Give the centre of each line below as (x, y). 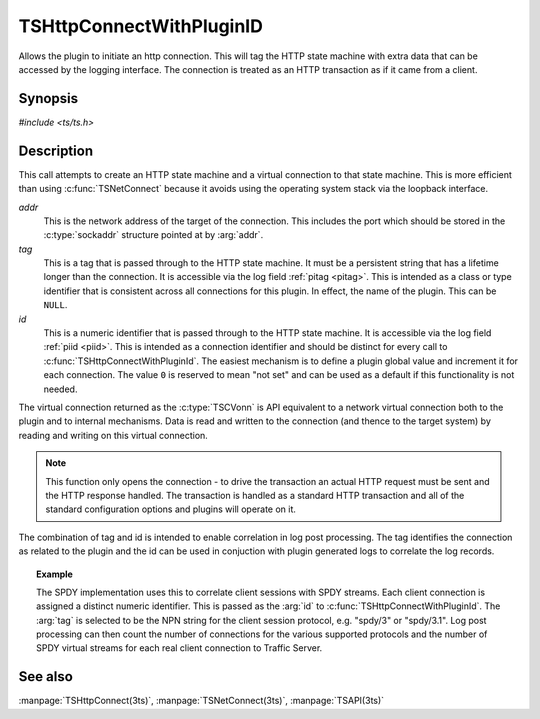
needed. (60, 389)
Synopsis (48, 98)
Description (56, 150)
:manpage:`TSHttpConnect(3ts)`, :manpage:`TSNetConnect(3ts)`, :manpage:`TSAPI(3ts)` (201, 701)
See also (46, 676)
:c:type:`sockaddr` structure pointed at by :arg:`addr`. (153, 235)
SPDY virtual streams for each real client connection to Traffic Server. (179, 648)
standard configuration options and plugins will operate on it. (171, 509)
